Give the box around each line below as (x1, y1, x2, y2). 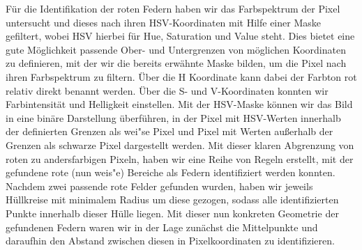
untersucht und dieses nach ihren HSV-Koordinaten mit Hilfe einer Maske (6, 15, 321, 29)
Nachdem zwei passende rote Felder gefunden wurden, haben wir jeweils (6, 178, 313, 193)
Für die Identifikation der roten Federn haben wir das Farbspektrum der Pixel (6, 1, 340, 15)
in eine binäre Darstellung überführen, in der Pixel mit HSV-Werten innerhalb (6, 110, 341, 125)
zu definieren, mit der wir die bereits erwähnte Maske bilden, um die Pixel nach (6, 56, 347, 70)
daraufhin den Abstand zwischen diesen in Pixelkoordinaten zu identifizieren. (6, 233, 335, 248)
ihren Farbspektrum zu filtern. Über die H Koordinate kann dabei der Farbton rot (6, 69, 357, 84)
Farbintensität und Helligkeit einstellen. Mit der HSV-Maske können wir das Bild (6, 97, 353, 111)
